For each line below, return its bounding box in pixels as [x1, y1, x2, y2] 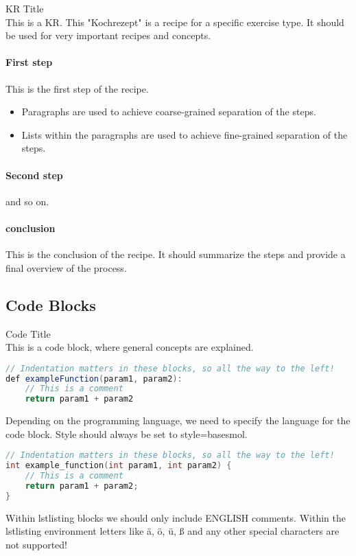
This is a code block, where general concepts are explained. [5, 340, 254, 354]
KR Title [5, 1, 44, 15]
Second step [5, 167, 63, 182]
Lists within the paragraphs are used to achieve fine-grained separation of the [21, 127, 348, 141]
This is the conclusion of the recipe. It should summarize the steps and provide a [5, 247, 346, 262]
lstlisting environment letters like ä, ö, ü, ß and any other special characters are [5, 524, 340, 538]
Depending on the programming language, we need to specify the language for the [5, 413, 351, 428]
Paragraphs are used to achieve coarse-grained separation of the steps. [21, 104, 316, 119]
